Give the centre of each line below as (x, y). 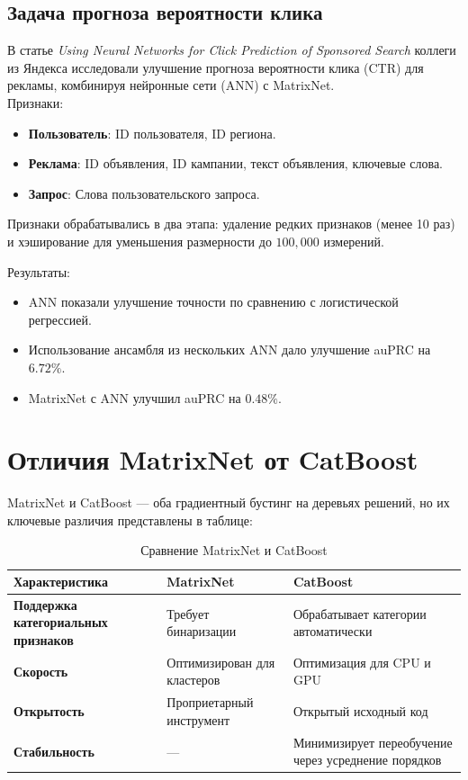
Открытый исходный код (360, 711)
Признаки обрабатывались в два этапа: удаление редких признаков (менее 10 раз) (231, 224)
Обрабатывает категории (360, 613)
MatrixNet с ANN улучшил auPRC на (135, 397)
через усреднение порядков (367, 760)
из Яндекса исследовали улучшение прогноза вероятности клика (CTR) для (216, 67)
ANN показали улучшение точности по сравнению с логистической (213, 302)
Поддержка (45, 604)
